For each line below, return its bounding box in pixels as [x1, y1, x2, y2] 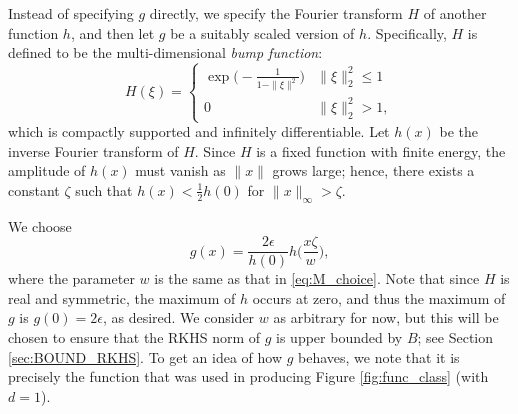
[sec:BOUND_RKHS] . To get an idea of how [8, 346, 283, 367]
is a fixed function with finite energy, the [256, 140, 506, 161]
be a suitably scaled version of [170, 22, 355, 43]
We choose [8, 215, 72, 236]
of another [423, 3, 487, 23]
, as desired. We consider [102, 307, 255, 328]
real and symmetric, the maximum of [8, 287, 236, 308]
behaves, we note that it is [298, 346, 460, 367]
